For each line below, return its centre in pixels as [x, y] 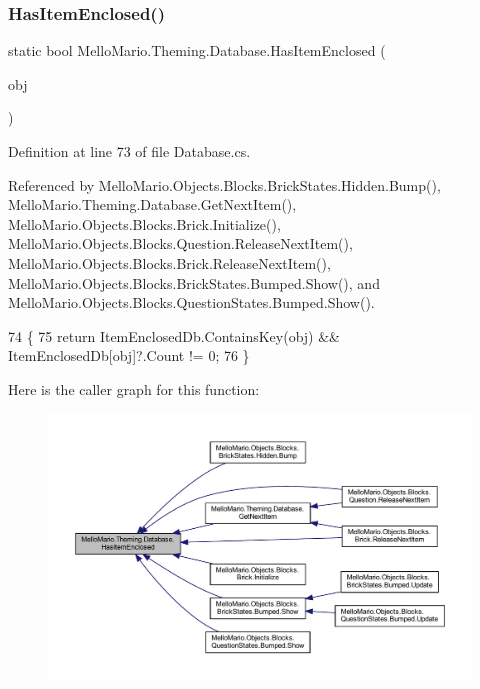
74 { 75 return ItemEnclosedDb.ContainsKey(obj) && [174, 335]
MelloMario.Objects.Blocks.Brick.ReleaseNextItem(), [169, 262]
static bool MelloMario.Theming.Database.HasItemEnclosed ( [197, 50]
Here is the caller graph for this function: [134, 388]
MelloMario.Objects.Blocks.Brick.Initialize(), [144, 223]
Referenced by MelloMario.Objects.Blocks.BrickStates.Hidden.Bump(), [224, 184]
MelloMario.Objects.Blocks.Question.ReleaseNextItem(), [180, 243]
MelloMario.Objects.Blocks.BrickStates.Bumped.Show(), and [194, 282]
